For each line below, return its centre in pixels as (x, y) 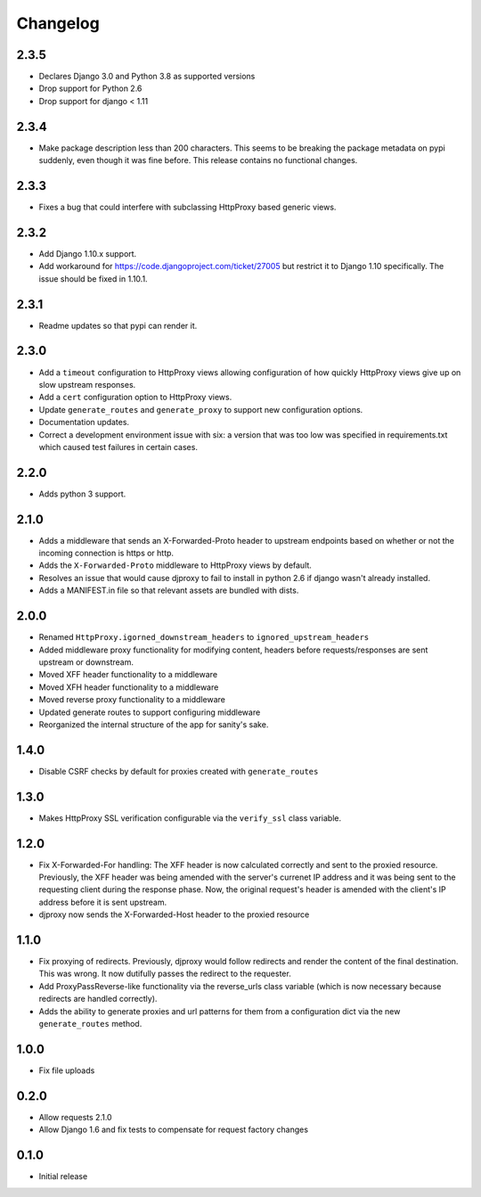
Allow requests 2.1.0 (75, 1117)
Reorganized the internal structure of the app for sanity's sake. (154, 724)
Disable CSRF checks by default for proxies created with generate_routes (179, 771)
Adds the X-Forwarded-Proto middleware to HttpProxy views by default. (175, 565)
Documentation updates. (84, 422)
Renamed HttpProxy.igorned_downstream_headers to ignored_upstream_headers (204, 637)
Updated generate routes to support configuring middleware (150, 712)
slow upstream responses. (87, 384)
